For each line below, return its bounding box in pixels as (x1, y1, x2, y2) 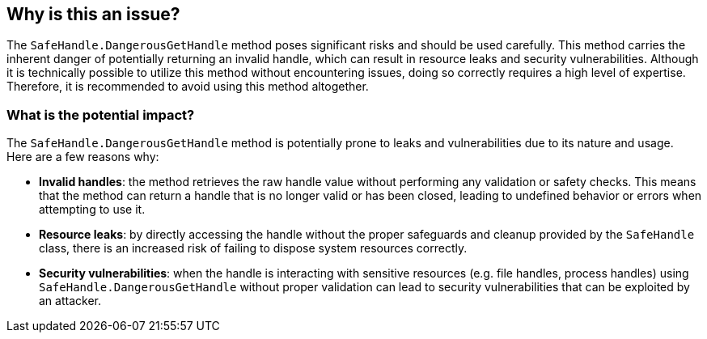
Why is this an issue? (6, 4, 180, 24)
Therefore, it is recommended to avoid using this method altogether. (6, 79, 369, 94)
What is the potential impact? (6, 106, 195, 123)
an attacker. (39, 294, 101, 308)
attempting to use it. (39, 202, 146, 217)
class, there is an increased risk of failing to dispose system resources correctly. (39, 241, 468, 256)
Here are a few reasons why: (6, 150, 159, 164)
